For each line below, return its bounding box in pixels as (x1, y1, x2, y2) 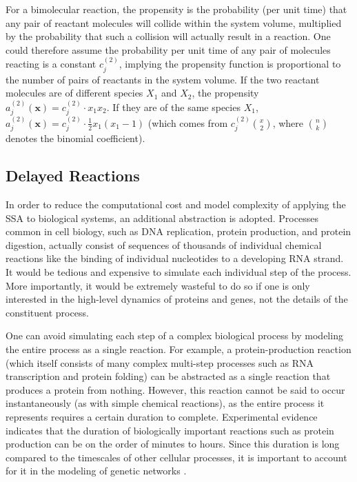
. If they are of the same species (106, 99, 241, 114)
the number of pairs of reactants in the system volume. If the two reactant (6, 72, 320, 86)
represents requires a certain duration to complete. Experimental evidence (6, 409, 318, 423)
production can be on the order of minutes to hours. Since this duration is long (6, 436, 340, 451)
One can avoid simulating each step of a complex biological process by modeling (6, 328, 343, 343)
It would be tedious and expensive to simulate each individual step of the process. (6, 265, 351, 279)
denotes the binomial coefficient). (6, 131, 145, 145)
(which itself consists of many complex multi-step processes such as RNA (6, 355, 314, 370)
